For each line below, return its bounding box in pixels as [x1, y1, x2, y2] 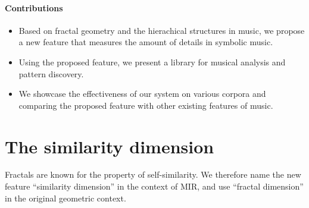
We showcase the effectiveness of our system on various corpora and [18, 87, 266, 100]
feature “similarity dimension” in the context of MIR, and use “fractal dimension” [5, 180, 304, 193]
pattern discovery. [18, 67, 84, 80]
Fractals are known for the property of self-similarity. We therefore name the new [5, 168, 301, 181]
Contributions [5, 1, 63, 14]
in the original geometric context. [5, 191, 126, 204]
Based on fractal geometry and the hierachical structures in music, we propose [18, 24, 305, 36]
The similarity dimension [5, 134, 214, 158]
